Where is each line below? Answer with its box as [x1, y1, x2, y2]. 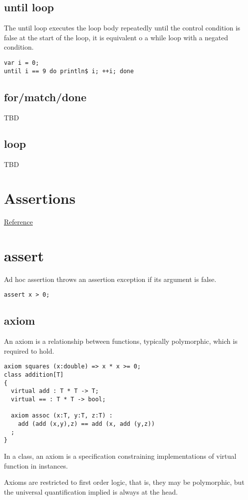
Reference [4, 217, 33, 227]
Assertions [4, 188, 75, 208]
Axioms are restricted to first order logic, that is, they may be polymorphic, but [4, 477, 245, 487]
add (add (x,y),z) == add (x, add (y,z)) [18, 420, 155, 427]
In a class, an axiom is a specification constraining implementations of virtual [4, 450, 237, 461]
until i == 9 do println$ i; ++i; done [4, 67, 134, 75]
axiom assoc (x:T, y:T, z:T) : [11, 412, 113, 419]
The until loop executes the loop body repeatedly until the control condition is [4, 23, 241, 33]
